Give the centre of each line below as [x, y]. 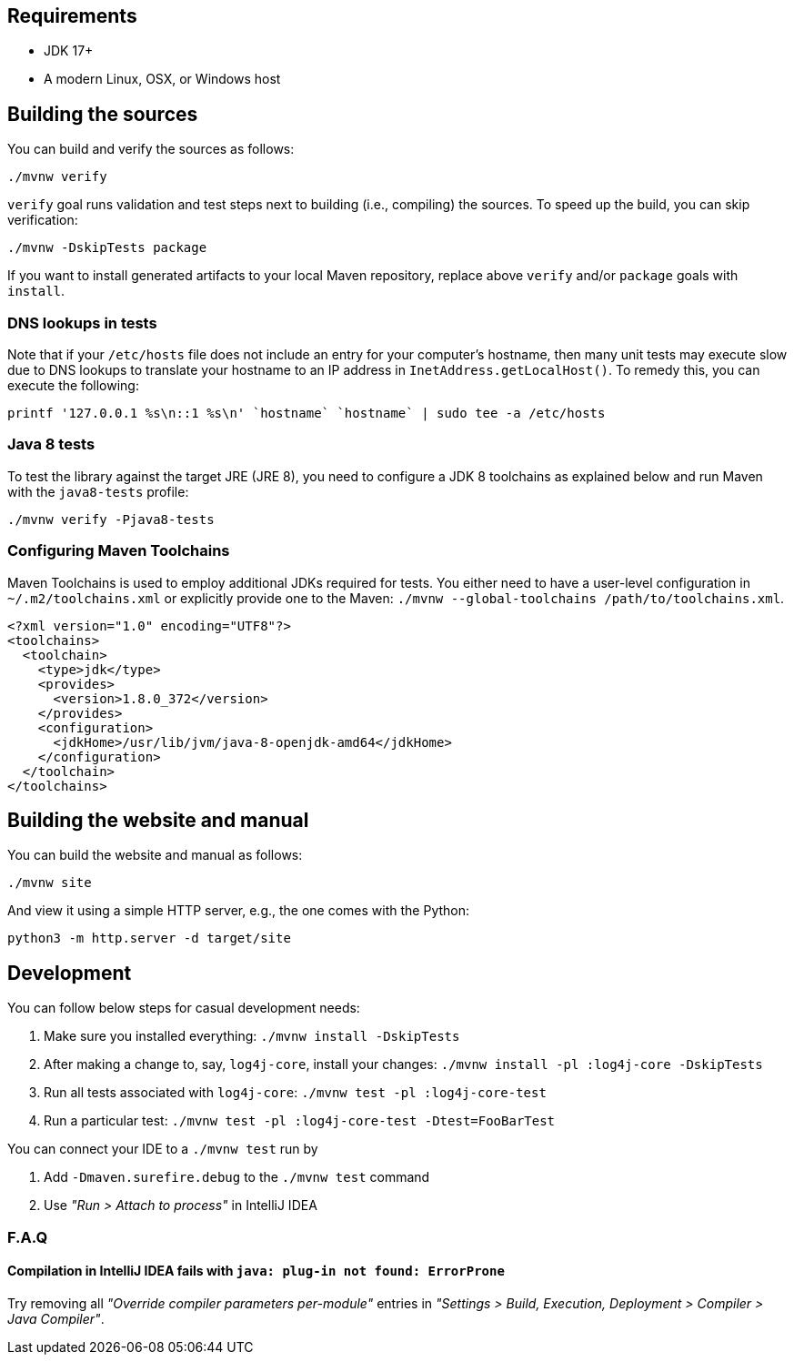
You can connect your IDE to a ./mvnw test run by [163, 1149]
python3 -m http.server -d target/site [149, 938]
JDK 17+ [69, 51]
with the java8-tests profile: [98, 491]
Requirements [72, 16]
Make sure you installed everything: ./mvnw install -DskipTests [252, 1036]
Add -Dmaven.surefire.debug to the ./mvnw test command [237, 1177]
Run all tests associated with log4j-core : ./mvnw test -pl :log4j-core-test [295, 1093]
